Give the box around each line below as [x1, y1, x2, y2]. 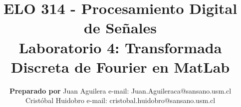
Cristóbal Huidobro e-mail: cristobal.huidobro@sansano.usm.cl [25, 95, 216, 106]
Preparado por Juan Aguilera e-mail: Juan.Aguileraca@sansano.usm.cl [9, 85, 232, 96]
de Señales [84, 17, 157, 38]
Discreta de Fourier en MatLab [10, 56, 230, 77]
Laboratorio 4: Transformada [18, 37, 222, 57]
